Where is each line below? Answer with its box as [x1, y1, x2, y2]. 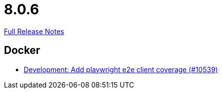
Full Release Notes [4, 27, 64, 36]
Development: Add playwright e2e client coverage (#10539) [24, 65, 218, 74]
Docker [4, 44, 41, 57]
